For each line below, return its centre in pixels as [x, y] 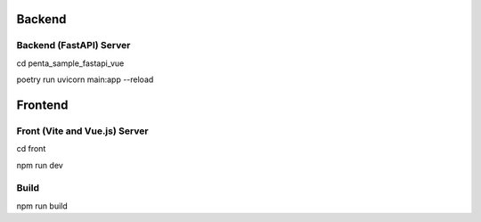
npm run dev [40, 165]
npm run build [42, 206]
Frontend [42, 105]
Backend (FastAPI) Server [73, 45]
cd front [31, 149]
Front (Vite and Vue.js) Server [82, 131]
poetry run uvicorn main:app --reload [85, 79]
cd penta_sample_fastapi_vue [70, 63]
